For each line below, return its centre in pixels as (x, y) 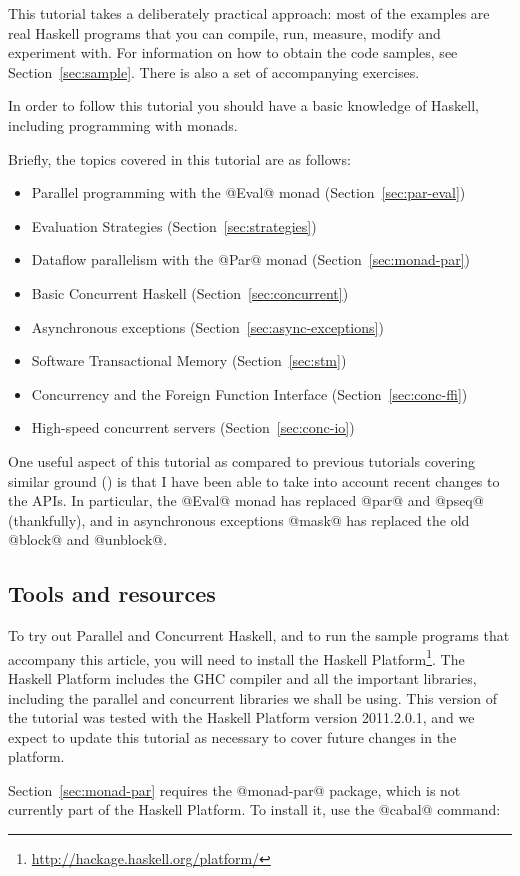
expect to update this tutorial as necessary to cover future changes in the (232, 736)
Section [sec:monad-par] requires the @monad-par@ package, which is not (234, 789)
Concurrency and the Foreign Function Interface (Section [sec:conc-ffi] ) (249, 393)
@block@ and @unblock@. (88, 539)
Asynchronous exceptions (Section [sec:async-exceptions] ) (207, 326)
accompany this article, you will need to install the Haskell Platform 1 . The (236, 657)
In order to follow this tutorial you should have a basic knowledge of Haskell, (243, 105)
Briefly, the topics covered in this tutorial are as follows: (179, 158)
